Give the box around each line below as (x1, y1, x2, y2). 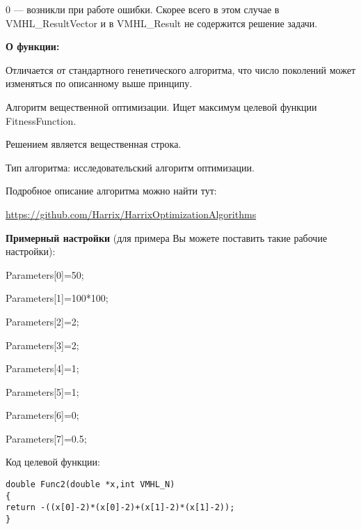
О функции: (6, 39, 60, 54)
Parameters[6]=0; (6, 408, 79, 422)
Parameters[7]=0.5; (6, 431, 87, 445)
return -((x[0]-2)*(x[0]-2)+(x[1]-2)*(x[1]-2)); (6, 503, 235, 513)
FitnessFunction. (6, 113, 77, 128)
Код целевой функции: (6, 454, 100, 469)
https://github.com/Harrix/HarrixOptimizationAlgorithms (6, 206, 257, 221)
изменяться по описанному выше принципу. (6, 76, 193, 91)
